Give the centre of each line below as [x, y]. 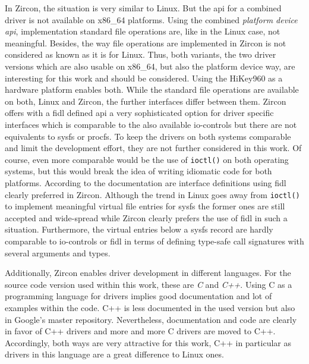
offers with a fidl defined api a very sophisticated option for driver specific [139, 113]
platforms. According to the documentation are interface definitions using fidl [146, 182]
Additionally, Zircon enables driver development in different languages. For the [148, 273]
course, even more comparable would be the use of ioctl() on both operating [147, 159]
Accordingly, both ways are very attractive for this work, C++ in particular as [148, 342]
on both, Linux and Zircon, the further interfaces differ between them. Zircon [146, 101]
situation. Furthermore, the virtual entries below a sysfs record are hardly [139, 229]
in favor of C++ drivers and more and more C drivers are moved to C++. [140, 331]
